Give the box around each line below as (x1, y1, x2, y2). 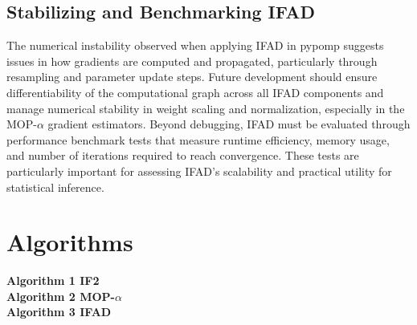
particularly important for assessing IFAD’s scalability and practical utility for (6, 162, 392, 179)
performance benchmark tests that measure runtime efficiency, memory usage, (6, 131, 390, 148)
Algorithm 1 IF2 (6, 272, 100, 289)
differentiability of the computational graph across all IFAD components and (6, 83, 384, 100)
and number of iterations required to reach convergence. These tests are (6, 147, 359, 164)
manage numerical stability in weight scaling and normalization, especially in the (6, 100, 405, 116)
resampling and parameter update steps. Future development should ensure (6, 68, 378, 85)
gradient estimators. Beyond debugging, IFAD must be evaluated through (47, 116, 411, 132)
